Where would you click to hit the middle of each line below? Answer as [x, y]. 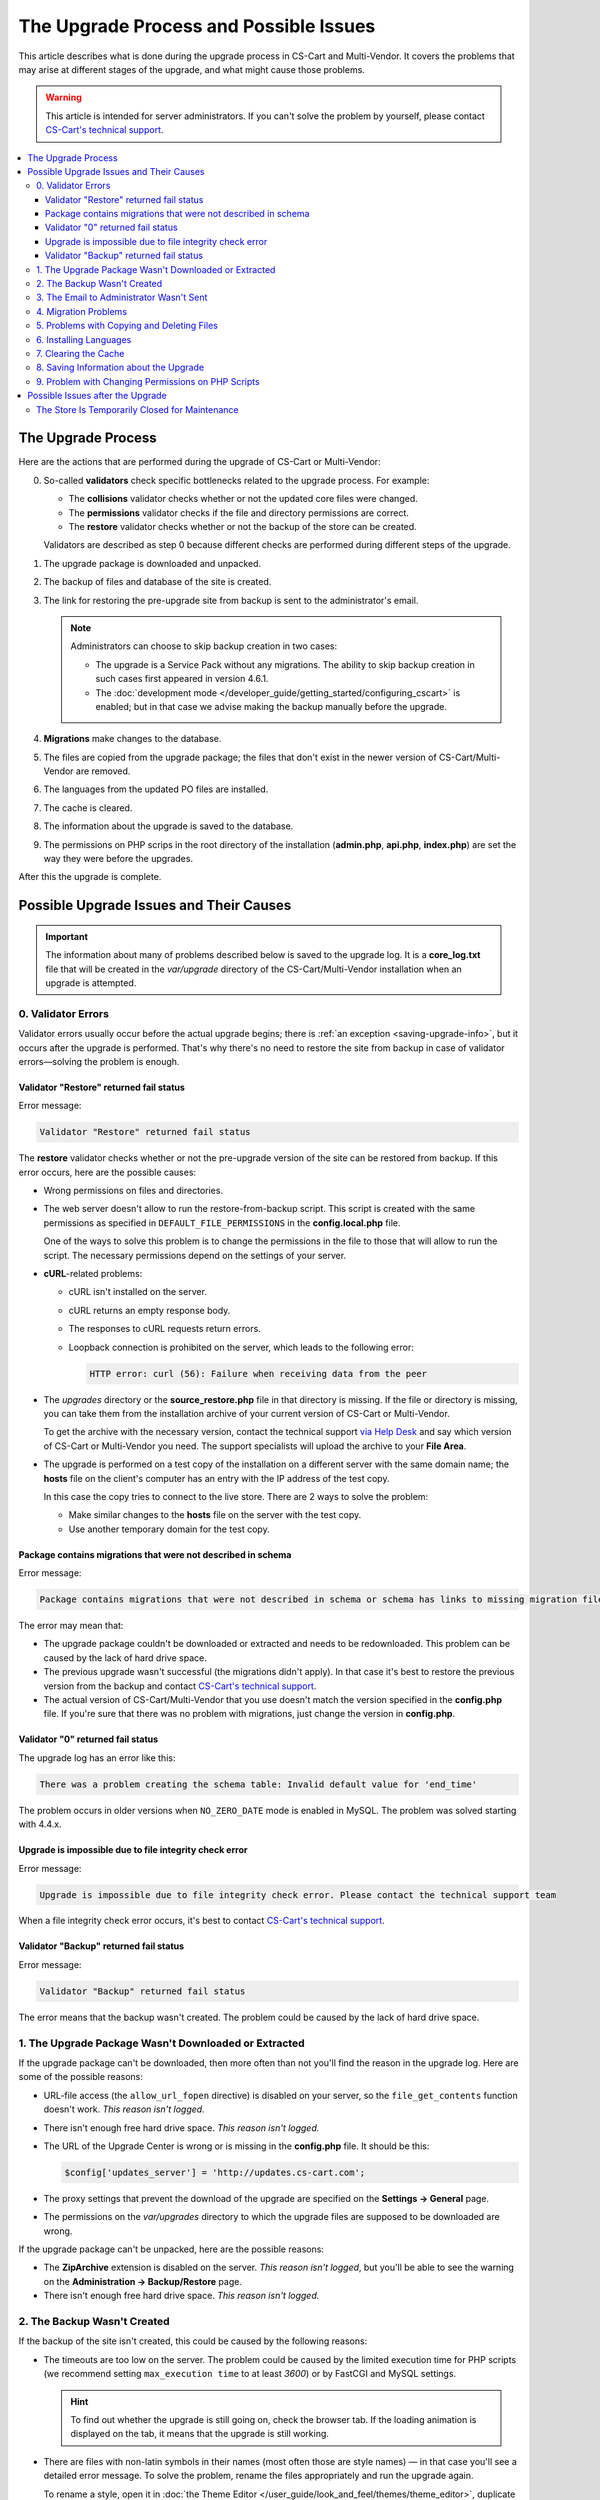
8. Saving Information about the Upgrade [120, 367]
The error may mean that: [71, 1626]
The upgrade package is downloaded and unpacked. [152, 563]
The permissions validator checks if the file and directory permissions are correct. [239, 512]
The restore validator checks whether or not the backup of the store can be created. [242, 526]
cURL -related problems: [93, 1274]
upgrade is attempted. [91, 983]
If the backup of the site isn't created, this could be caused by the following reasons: [193, 2341]
